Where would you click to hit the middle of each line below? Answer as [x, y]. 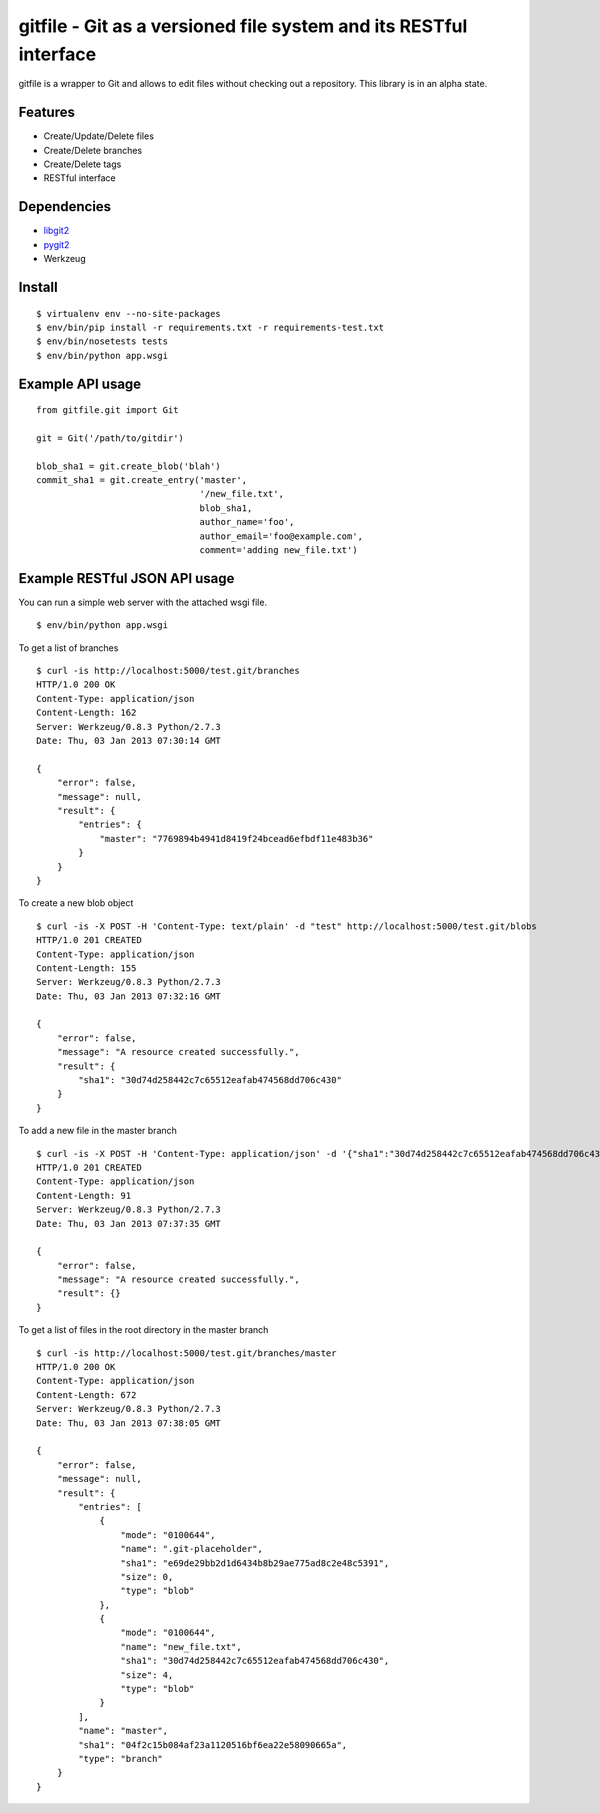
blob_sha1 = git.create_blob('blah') [129, 466]
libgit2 [56, 231]
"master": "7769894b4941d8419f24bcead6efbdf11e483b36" [236, 838]
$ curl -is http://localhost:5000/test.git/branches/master [186, 1353]
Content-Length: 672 [86, 1394]
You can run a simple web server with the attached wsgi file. [143, 602]
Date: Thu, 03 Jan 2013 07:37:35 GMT [129, 1223]
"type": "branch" [121, 1758]
